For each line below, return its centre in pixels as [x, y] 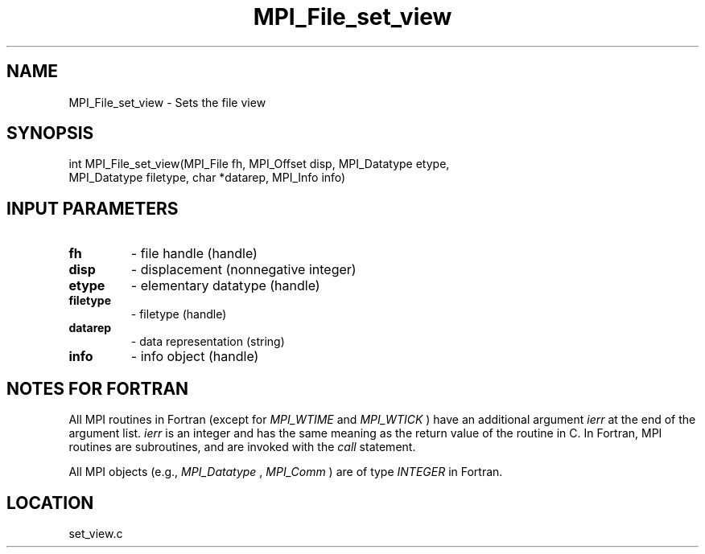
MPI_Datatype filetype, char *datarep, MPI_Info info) [207, 178]
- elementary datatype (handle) [225, 286]
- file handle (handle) [194, 254]
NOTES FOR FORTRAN [98, 388]
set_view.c [96, 533]
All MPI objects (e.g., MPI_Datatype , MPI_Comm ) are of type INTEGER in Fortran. [286, 472]
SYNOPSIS [50, 133]
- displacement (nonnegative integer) [243, 270]
